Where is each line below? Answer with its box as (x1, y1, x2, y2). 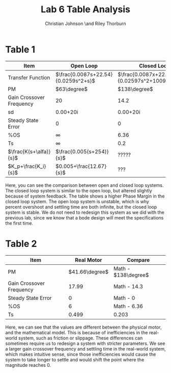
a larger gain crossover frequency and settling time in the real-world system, (5, 345, 166, 352)
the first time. (5, 220, 34, 226)
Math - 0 (113, 294, 135, 302)
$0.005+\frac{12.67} (55, 162, 107, 169)
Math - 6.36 (113, 303, 144, 310)
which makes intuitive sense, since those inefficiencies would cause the (5, 351, 156, 357)
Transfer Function (8, 74, 50, 81)
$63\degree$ (55, 85, 88, 92)
